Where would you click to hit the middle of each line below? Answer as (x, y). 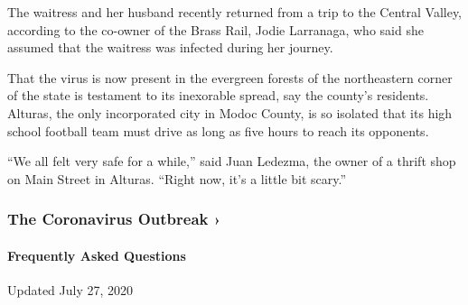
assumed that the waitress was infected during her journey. (170, 47)
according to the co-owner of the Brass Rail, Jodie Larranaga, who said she (215, 29)
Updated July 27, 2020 (70, 289)
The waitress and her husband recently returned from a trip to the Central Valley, (235, 12)
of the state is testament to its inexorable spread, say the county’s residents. (218, 95)
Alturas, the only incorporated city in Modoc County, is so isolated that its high (230, 112)
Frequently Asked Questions (97, 255)
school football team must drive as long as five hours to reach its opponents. (218, 130)
